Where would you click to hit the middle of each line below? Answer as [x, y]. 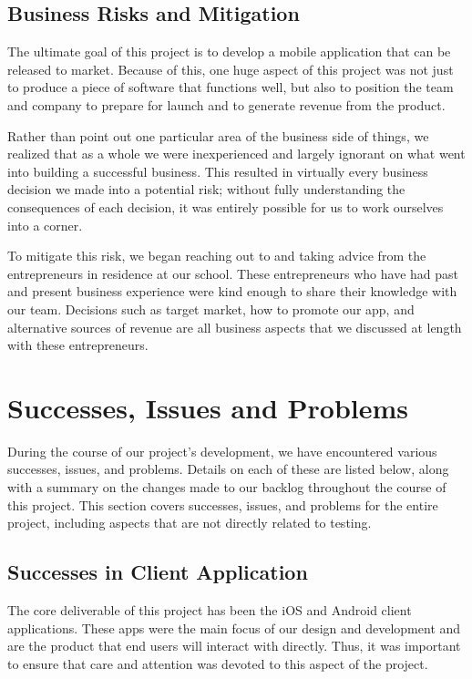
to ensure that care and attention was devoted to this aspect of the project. [218, 663]
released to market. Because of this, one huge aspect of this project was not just [231, 69]
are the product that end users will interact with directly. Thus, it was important [234, 646]
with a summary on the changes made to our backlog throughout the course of [227, 487]
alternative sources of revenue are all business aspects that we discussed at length [235, 327]
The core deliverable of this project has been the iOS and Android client [210, 610]
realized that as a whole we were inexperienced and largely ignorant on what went [236, 154]
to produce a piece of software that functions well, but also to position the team [231, 87]
